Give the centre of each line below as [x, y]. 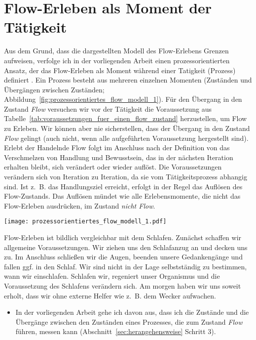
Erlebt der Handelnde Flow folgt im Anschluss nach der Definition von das [117, 148]
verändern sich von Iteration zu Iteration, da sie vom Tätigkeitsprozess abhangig [126, 177]
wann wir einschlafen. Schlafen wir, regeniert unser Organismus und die [112, 276]
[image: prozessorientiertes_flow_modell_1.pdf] [85, 222]
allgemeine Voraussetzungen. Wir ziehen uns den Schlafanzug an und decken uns [126, 247]
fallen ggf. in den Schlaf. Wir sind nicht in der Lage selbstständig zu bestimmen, [126, 266]
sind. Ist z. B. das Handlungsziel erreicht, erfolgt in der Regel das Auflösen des [123, 186]
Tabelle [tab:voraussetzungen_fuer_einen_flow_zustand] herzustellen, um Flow [126, 118]
